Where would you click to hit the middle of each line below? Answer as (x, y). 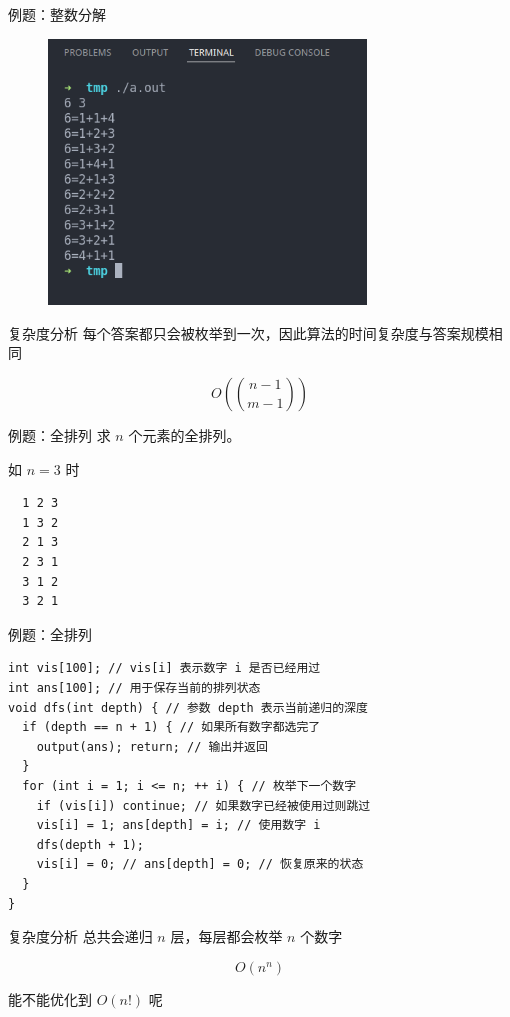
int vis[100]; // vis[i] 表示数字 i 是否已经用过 (164, 668)
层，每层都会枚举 (226, 936)
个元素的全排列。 (184, 435)
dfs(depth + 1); (90, 844)
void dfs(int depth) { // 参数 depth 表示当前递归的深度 (188, 707)
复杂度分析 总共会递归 (80, 936)
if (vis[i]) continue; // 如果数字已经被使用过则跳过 (203, 805)
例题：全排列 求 (59, 435)
